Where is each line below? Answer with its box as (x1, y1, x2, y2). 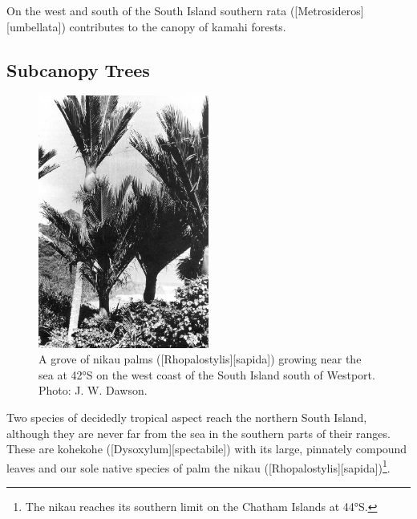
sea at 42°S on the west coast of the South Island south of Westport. (38, 366, 375, 383)
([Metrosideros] (289, 2, 364, 18)
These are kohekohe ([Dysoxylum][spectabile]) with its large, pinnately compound (6, 440, 407, 457)
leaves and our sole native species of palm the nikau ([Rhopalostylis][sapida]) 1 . (6, 456, 391, 476)
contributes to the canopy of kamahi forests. (69, 18, 286, 34)
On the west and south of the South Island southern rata (6, 2, 287, 18)
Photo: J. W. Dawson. (38, 382, 148, 399)
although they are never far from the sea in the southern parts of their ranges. (6, 424, 391, 441)
